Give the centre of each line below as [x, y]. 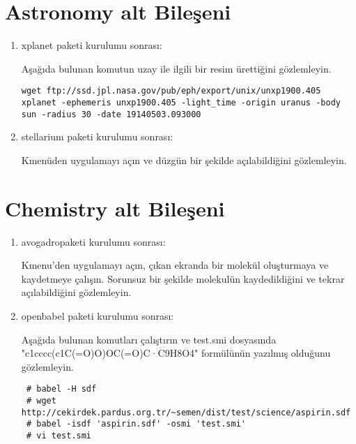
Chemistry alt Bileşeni [115, 208]
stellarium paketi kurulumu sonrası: [97, 136]
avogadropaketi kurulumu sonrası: [93, 241]
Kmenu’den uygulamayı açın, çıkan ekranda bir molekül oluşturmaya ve [175, 265]
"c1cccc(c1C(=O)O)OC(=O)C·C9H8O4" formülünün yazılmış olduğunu [176, 353]
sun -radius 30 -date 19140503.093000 [111, 114]
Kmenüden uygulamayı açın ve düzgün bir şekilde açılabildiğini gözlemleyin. [184, 160]
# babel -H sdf [61, 389]
